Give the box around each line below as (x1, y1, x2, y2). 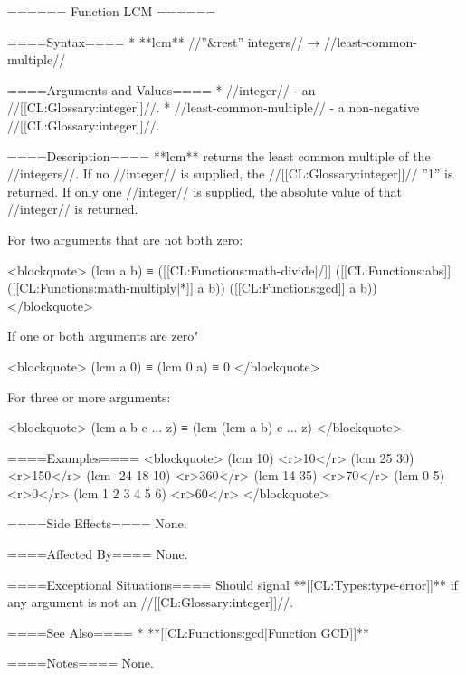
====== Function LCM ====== (7, 2, 216, 20)
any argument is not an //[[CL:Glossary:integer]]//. (7, 593, 294, 612)
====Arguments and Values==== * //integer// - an (7, 80, 316, 99)
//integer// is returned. (7, 199, 138, 218)
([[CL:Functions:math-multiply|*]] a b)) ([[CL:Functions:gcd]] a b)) (7, 278, 377, 297)
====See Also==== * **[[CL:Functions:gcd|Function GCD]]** (7, 622, 370, 641)
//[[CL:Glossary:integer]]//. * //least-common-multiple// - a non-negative (7, 98, 420, 117)
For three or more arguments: (7, 387, 171, 406)
